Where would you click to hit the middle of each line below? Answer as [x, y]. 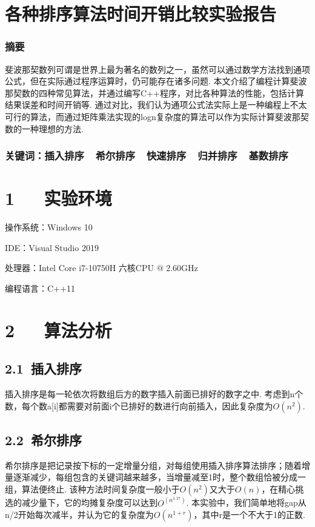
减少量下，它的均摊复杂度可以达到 [89, 502]
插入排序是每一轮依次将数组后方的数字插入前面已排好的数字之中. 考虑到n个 [154, 394]
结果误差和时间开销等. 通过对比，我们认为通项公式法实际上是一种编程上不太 [156, 105]
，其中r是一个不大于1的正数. [249, 515]
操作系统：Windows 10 [49, 227]
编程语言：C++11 [40, 288]
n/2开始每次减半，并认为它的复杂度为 [79, 515]
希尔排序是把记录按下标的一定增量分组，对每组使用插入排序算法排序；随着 [153, 465]
